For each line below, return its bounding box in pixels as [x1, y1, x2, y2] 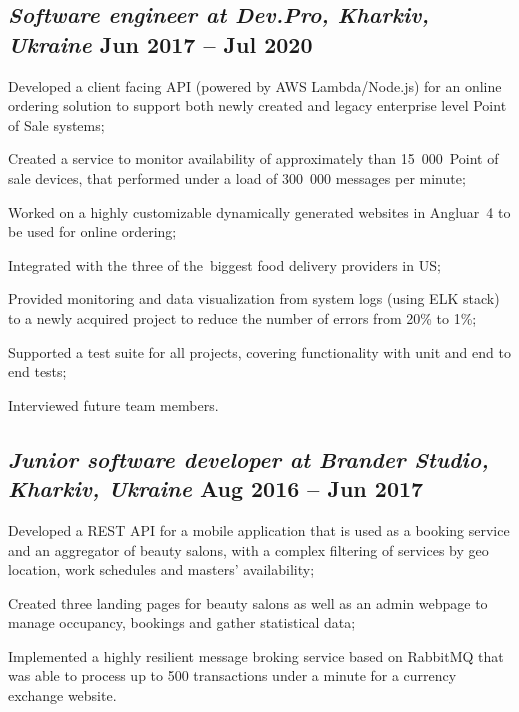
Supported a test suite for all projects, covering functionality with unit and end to [8, 341, 511, 362]
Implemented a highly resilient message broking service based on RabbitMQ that [8, 645, 504, 666]
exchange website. [8, 685, 117, 706]
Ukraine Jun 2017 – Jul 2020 [8, 28, 313, 59]
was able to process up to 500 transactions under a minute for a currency [8, 665, 457, 686]
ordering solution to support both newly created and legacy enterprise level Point [8, 95, 507, 116]
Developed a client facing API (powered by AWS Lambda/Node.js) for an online [8, 75, 502, 96]
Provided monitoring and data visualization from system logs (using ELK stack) [8, 288, 500, 309]
